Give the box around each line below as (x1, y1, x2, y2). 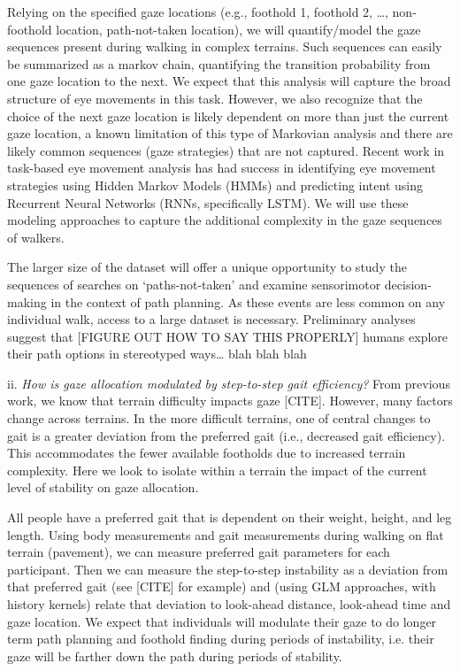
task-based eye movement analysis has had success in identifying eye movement (7, 158, 436, 177)
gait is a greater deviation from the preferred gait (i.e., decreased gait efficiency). (7, 426, 446, 444)
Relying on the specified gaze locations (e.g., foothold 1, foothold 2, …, (7, 3, 388, 20)
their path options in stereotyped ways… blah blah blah (7, 344, 307, 363)
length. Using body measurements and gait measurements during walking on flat (7, 525, 444, 544)
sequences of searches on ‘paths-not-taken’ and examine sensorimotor (7, 274, 381, 293)
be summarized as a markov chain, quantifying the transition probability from (7, 54, 431, 73)
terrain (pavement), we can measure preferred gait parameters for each (7, 543, 390, 561)
